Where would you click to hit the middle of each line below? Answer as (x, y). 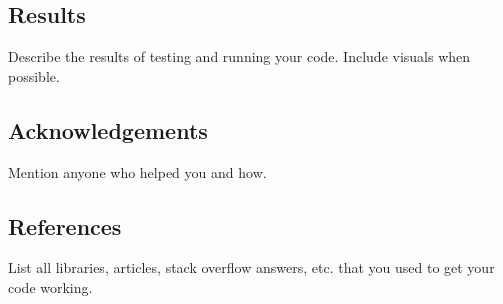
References (65, 225)
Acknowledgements (108, 129)
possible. (34, 75)
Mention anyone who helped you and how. (137, 171)
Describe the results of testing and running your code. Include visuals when (239, 56)
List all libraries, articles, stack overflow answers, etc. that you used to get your (251, 267)
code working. (50, 286)
